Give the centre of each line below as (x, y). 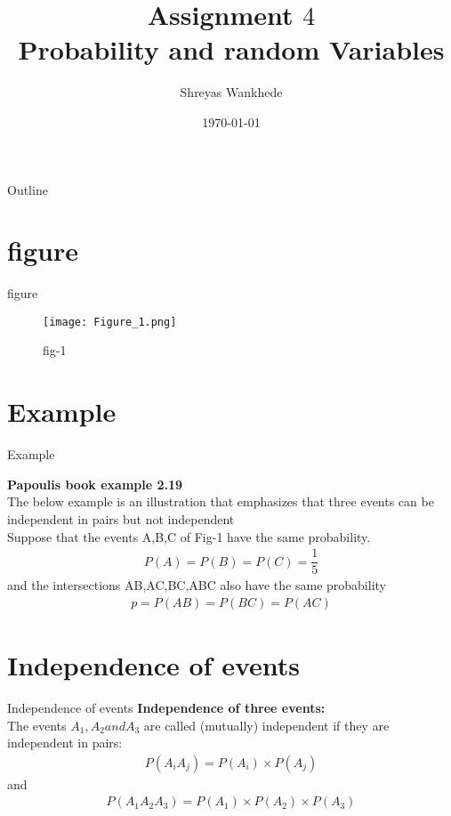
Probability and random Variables (231, 49)
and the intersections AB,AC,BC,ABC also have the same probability (197, 585)
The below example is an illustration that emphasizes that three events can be (221, 501)
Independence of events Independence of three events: (166, 707)
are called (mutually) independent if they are (266, 725)
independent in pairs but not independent (121, 518)
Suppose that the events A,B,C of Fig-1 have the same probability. (189, 536)
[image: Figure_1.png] (110, 322)
